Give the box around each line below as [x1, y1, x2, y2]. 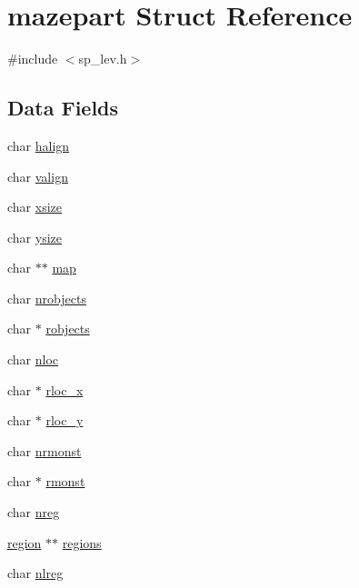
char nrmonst [7, 441, 82, 460]
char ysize [7, 227, 62, 246]
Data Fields [7, 94, 119, 122]
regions [62, 533, 102, 552]
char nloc [7, 350, 59, 369]
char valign [7, 166, 68, 185]
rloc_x [45, 380, 84, 399]
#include [7, 49, 58, 68]
